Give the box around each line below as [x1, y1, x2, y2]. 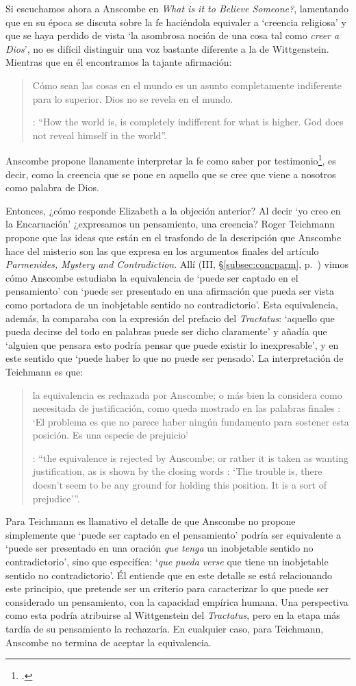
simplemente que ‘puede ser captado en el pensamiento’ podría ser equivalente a [5, 527, 341, 541]
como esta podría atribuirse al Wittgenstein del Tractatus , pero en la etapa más [5, 608, 340, 622]
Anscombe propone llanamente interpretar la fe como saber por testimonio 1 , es [5, 151, 336, 167]
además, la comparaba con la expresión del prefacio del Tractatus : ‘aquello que [5, 310, 335, 325]
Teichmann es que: [5, 364, 84, 378]
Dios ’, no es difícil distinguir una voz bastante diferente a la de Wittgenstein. [5, 41, 329, 56]
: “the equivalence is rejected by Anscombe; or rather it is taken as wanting [32, 450, 349, 465]
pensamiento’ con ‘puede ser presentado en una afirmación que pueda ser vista [5, 284, 335, 298]
